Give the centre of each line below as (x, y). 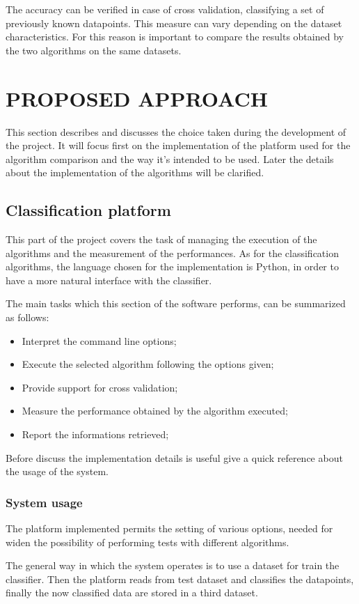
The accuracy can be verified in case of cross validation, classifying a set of (165, 9)
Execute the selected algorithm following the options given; (148, 364)
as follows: (27, 317)
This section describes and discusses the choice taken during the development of (176, 131)
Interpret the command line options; (99, 340)
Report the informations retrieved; (95, 434)
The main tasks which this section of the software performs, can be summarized (176, 303)
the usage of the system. (57, 471)
